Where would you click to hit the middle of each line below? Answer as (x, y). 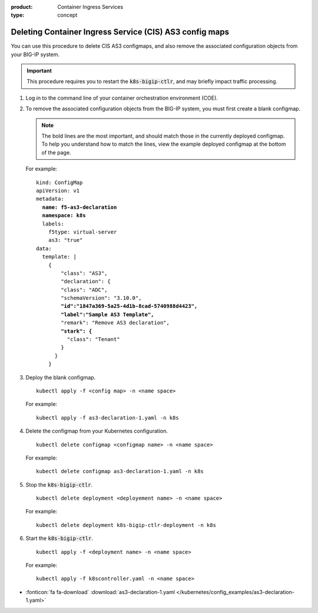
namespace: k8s (64, 216)
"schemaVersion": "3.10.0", (101, 298)
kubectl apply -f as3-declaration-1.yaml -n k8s (107, 418)
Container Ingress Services (90, 7)
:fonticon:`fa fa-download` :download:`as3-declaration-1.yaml (100, 592)
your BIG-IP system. (35, 54)
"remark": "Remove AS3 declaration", (115, 323)
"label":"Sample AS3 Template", (107, 314)
